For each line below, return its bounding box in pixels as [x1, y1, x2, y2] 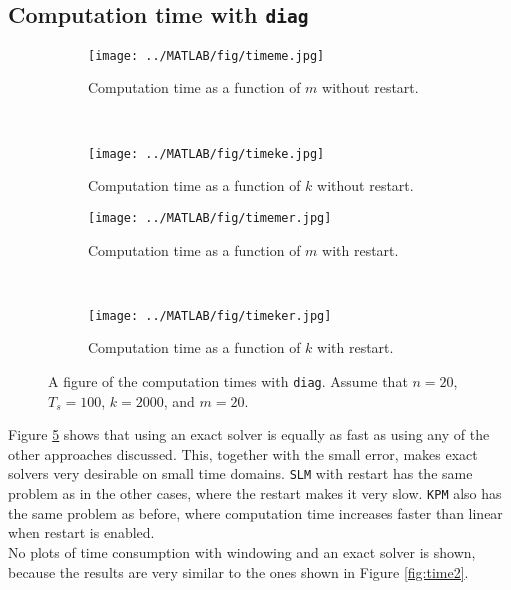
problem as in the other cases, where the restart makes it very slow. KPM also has [8, 483, 502, 504]
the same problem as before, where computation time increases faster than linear [8, 502, 503, 523]
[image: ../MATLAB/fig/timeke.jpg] [88, 146, 325, 161]
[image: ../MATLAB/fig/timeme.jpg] [88, 48, 325, 63]
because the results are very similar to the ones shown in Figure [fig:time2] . [8, 561, 469, 582]
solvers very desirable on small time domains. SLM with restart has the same [8, 463, 473, 484]
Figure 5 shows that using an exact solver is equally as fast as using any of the [8, 424, 490, 445]
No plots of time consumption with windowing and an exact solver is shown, [8, 541, 476, 562]
